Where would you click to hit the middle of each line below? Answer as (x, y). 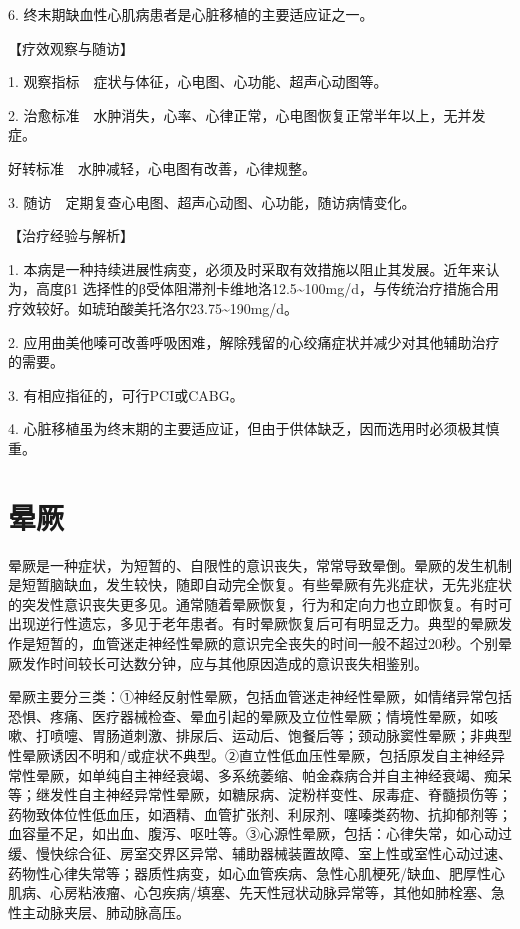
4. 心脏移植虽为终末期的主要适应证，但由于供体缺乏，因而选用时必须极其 (247, 428)
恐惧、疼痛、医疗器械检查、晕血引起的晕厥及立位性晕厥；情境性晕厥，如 (246, 715)
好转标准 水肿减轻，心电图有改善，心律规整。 (162, 167)
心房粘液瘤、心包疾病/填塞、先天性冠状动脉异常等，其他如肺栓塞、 (270, 892)
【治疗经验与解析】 (71, 235)
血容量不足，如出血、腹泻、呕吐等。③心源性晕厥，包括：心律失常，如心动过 (260, 833)
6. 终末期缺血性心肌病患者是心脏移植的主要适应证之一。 (191, 14)
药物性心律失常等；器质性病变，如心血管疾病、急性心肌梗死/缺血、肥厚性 (249, 872)
